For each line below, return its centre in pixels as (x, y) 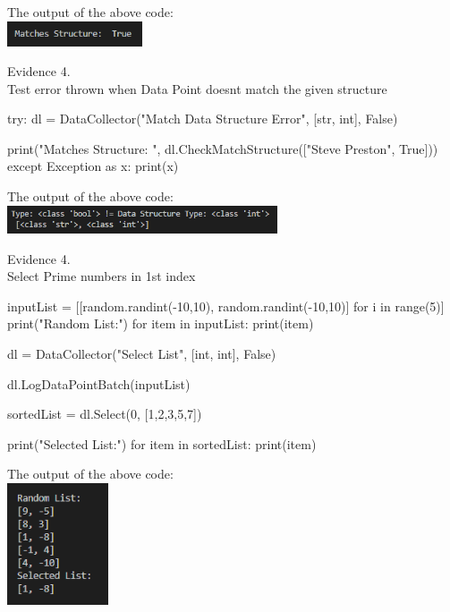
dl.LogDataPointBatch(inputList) (99, 383)
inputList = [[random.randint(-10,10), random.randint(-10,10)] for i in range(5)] (226, 306)
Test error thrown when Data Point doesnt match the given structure (197, 88)
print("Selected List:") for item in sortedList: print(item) (162, 443)
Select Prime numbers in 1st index (102, 276)
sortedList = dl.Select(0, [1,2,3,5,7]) (105, 414)
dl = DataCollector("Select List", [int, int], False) (142, 353)
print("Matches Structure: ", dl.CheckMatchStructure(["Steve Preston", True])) (223, 148)
